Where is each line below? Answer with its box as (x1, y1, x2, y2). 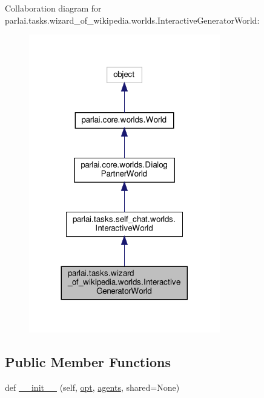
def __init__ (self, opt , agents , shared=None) (5, 380, 180, 393)
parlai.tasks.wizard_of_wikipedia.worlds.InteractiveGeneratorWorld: (5, 13, 260, 26)
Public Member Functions (5, 352, 171, 371)
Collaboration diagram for (5, 2, 102, 14)
